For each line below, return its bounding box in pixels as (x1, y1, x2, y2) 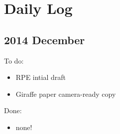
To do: (4, 55, 24, 66)
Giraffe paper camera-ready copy (15, 88, 116, 99)
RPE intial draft (15, 72, 66, 82)
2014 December (4, 32, 85, 47)
